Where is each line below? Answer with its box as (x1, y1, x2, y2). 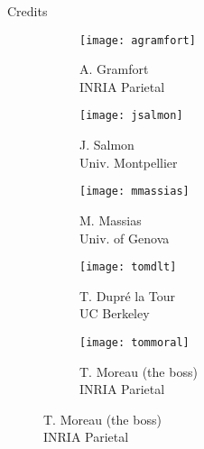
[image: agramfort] (79, 33, 196, 47)
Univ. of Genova (79, 228, 170, 247)
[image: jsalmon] (79, 109, 183, 123)
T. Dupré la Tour (79, 286, 176, 305)
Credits (7, 2, 48, 20)
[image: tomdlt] (79, 261, 177, 274)
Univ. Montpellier (79, 152, 178, 171)
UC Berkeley (79, 304, 150, 323)
